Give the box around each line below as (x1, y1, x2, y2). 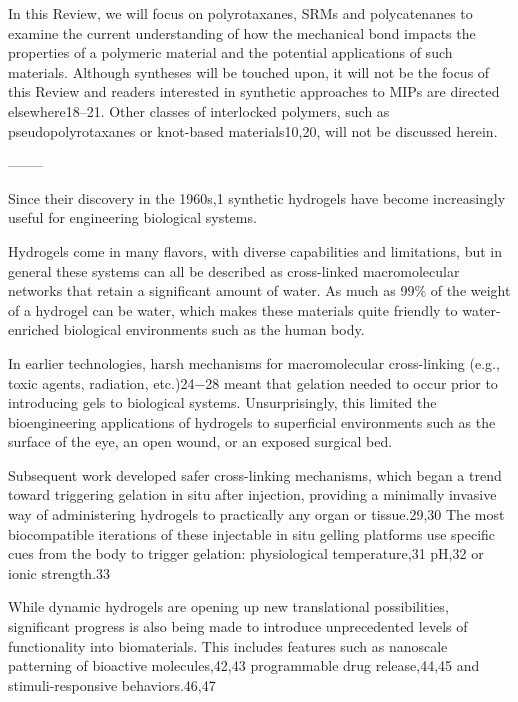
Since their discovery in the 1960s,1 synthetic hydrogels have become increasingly (8, 187, 506, 208)
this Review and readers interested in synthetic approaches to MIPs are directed (8, 81, 500, 102)
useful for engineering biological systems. (8, 207, 257, 228)
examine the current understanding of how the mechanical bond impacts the (8, 22, 476, 43)
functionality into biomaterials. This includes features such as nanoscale (8, 635, 448, 656)
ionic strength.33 (8, 562, 111, 583)
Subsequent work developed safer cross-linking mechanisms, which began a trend (8, 464, 502, 485)
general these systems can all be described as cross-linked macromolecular (8, 260, 460, 281)
